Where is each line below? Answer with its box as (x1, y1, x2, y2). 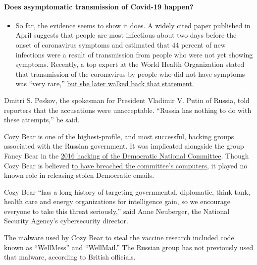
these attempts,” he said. (4, 114, 80, 125)
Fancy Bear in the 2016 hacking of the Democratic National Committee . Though (4, 150, 249, 160)
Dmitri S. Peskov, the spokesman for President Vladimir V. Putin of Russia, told (4, 95, 250, 105)
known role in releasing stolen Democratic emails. (4, 170, 154, 180)
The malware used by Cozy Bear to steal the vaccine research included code (4, 232, 234, 243)
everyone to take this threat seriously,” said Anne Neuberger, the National (4, 206, 230, 216)
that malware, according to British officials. (4, 252, 136, 262)
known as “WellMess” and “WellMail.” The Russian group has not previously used (4, 242, 254, 252)
